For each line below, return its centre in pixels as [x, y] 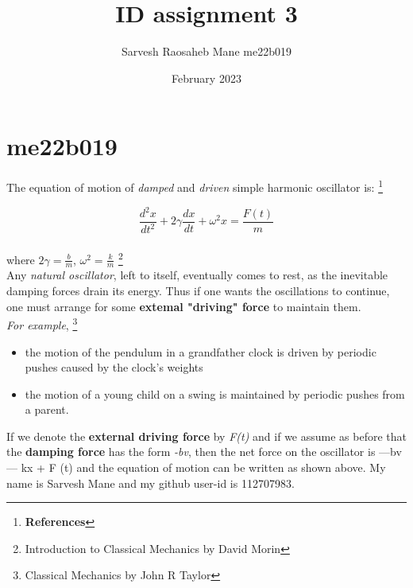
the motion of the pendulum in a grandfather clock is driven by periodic [201, 351]
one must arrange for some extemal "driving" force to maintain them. [184, 306]
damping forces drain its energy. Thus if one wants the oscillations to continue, [198, 291]
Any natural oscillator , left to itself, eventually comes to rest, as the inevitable [197, 275]
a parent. [47, 409]
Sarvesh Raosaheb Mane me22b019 [206, 51]
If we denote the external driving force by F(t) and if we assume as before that [206, 436]
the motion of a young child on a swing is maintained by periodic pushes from [215, 393]
